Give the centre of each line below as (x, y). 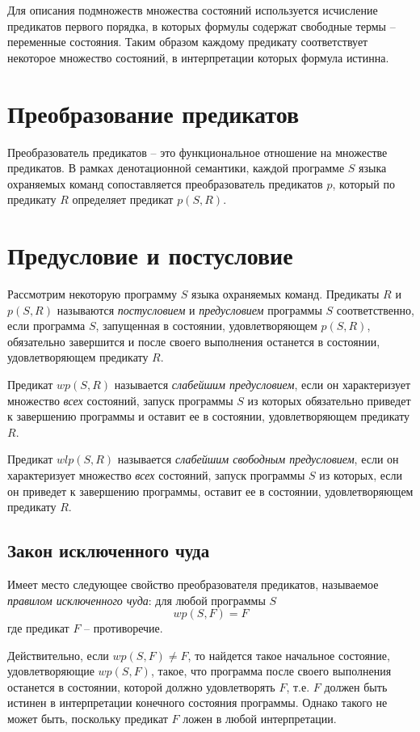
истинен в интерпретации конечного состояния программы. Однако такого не (197, 702)
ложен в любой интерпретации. (260, 719)
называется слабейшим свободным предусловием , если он (258, 459)
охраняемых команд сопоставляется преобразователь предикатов (165, 183)
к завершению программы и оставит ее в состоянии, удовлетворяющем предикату (209, 416)
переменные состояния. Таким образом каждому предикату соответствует (188, 42)
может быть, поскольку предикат (88, 719)
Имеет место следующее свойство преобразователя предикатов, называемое (193, 584)
